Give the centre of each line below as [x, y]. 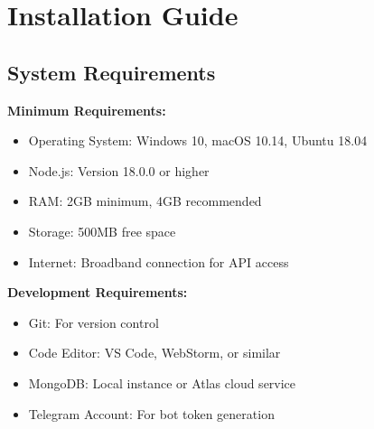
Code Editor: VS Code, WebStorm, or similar [154, 353]
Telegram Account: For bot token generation [151, 413]
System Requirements [112, 72]
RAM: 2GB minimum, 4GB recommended [145, 201]
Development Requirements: [98, 292]
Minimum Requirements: [87, 110]
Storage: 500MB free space [102, 231]
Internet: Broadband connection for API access [159, 261]
